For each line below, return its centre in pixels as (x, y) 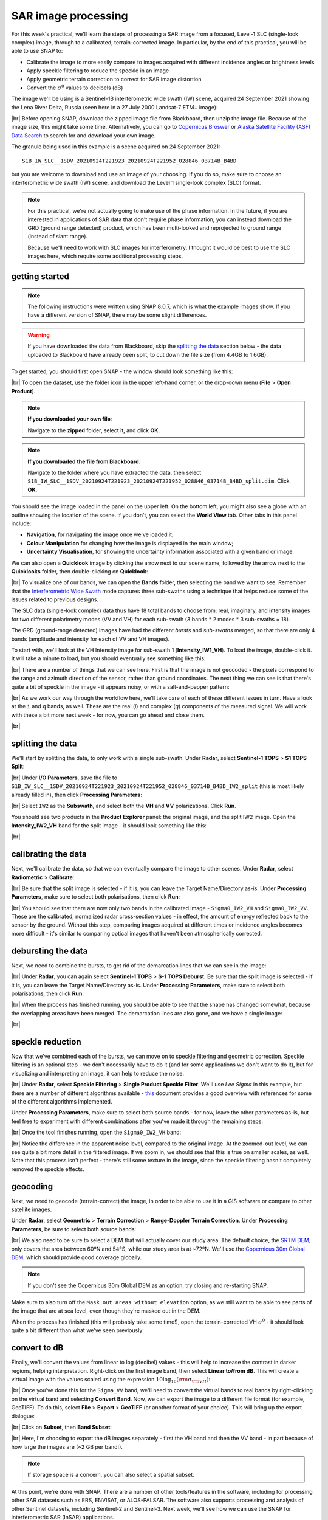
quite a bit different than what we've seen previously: (77, 1330)
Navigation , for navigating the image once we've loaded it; (100, 534)
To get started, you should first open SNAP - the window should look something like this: (122, 371)
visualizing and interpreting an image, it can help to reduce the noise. (98, 1073)
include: (21, 523)
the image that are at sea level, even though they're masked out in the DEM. (106, 1311)
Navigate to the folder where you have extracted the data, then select (114, 473)
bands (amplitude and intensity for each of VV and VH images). (91, 639)
